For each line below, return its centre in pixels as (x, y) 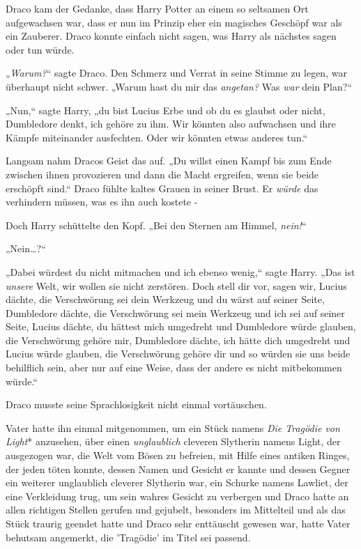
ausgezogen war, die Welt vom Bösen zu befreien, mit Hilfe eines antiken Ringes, (178, 455)
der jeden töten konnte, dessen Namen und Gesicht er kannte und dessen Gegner (178, 469)
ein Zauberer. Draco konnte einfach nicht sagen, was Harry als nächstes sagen (171, 36)
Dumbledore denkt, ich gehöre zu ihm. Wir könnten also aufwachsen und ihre (171, 124)
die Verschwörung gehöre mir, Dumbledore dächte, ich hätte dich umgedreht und (178, 340)
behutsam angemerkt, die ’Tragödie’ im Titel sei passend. (128, 537)
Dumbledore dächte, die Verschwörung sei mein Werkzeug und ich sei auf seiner (175, 312)
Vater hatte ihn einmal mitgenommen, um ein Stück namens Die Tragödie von (173, 427)
